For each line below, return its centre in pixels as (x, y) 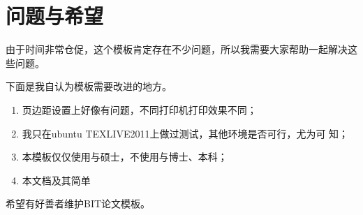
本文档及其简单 (56, 180)
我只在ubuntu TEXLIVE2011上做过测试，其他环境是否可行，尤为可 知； (185, 133)
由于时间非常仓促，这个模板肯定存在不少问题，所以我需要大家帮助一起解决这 (181, 49)
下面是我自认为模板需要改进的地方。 (89, 86)
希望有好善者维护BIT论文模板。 (78, 203)
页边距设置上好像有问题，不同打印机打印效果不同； (139, 109)
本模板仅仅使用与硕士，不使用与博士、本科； (125, 157)
